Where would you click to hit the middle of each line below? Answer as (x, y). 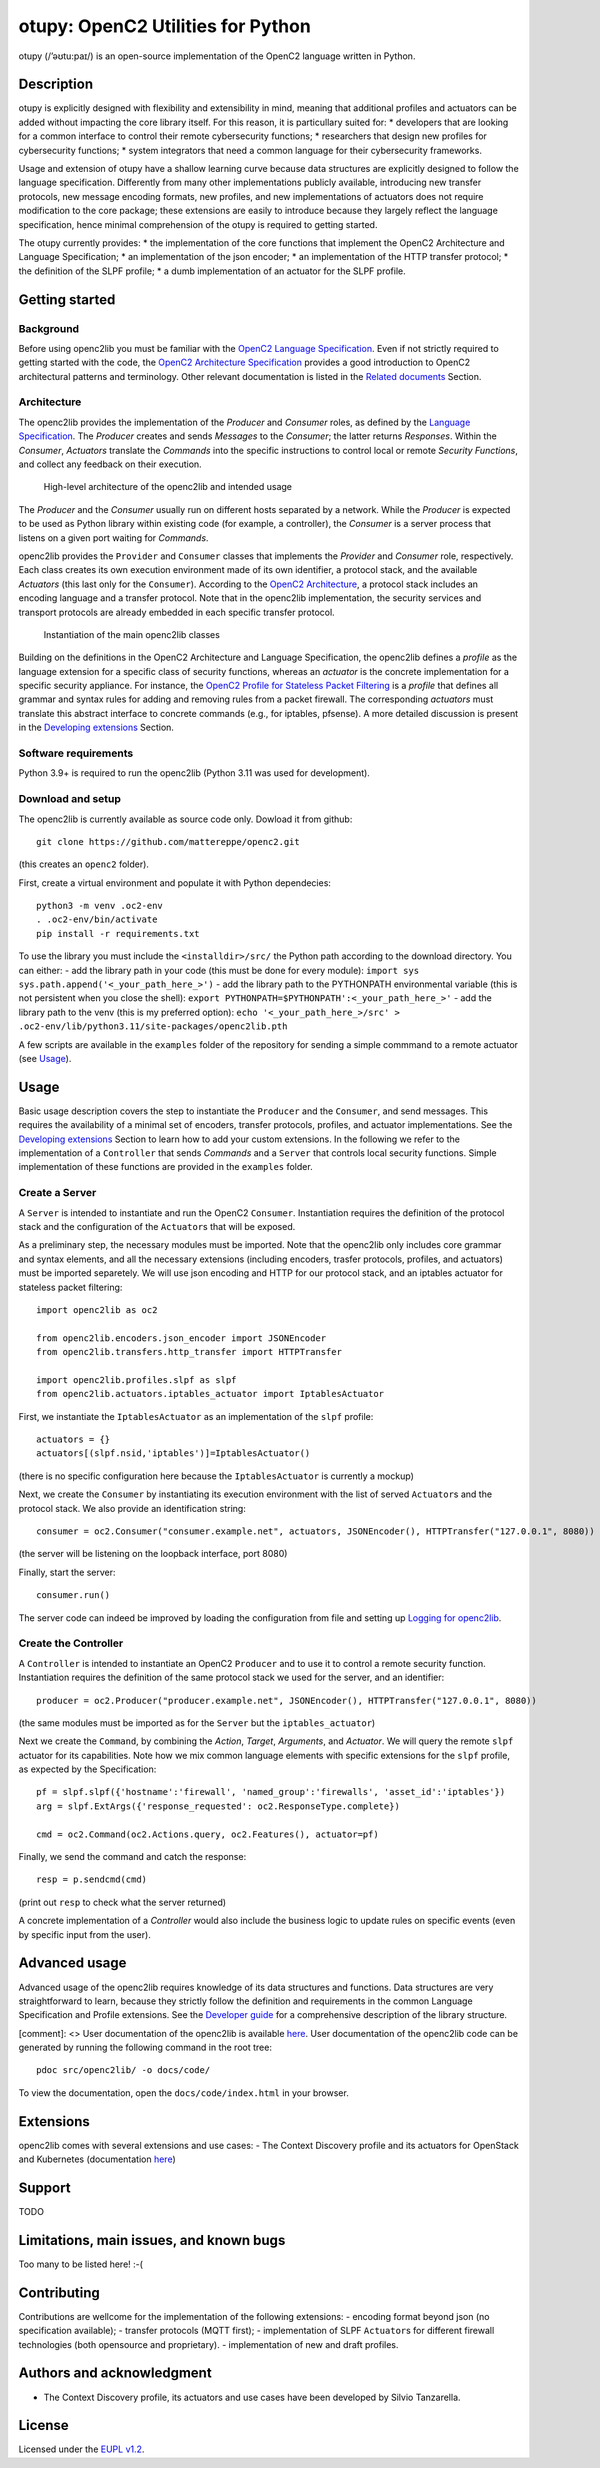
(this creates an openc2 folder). (84, 864)
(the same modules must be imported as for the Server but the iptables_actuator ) (197, 1722)
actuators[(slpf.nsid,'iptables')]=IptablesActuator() (173, 1453)
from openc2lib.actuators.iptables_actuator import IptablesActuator (210, 1394)
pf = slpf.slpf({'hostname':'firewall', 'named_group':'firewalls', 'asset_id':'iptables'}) (271, 1792)
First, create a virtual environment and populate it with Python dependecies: (175, 882)
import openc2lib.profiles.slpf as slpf (136, 1379)
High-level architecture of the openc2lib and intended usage (168, 487)
